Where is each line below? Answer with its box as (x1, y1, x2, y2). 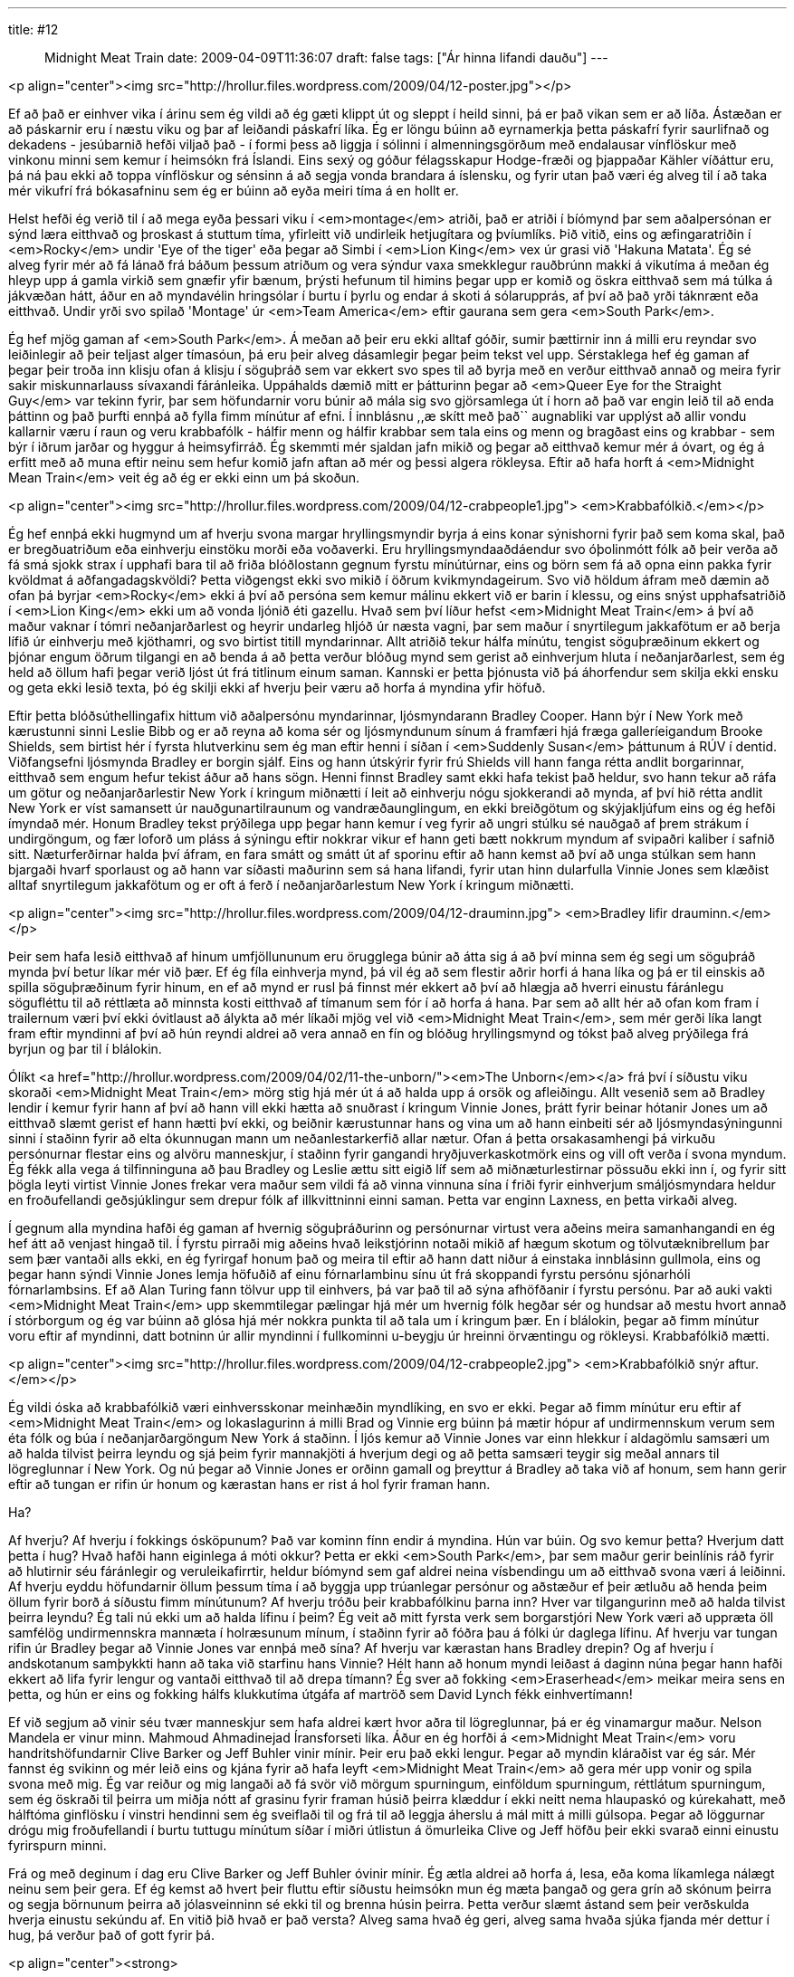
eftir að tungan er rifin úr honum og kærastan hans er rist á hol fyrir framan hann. (8, 1476, 491, 1492)
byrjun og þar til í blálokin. (8, 1041, 162, 1056)
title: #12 (8, 22, 59, 37)
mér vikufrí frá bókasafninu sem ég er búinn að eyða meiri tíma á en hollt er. (8, 183, 459, 198)
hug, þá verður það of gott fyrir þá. (8, 1927, 215, 1943)
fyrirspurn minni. (8, 1838, 107, 1853)
